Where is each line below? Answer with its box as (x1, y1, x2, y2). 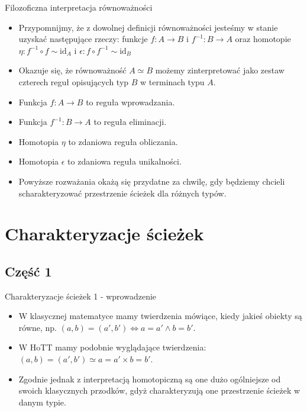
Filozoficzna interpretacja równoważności (5, 1, 153, 13)
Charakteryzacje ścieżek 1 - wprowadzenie (5, 289, 157, 302)
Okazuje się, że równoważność (18, 64, 127, 76)
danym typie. (18, 395, 66, 408)
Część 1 (5, 262, 52, 280)
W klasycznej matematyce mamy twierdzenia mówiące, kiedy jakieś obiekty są (18, 310, 302, 322)
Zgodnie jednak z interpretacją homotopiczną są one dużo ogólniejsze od (18, 372, 281, 385)
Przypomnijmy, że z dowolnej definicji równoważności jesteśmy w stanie (18, 21, 278, 33)
